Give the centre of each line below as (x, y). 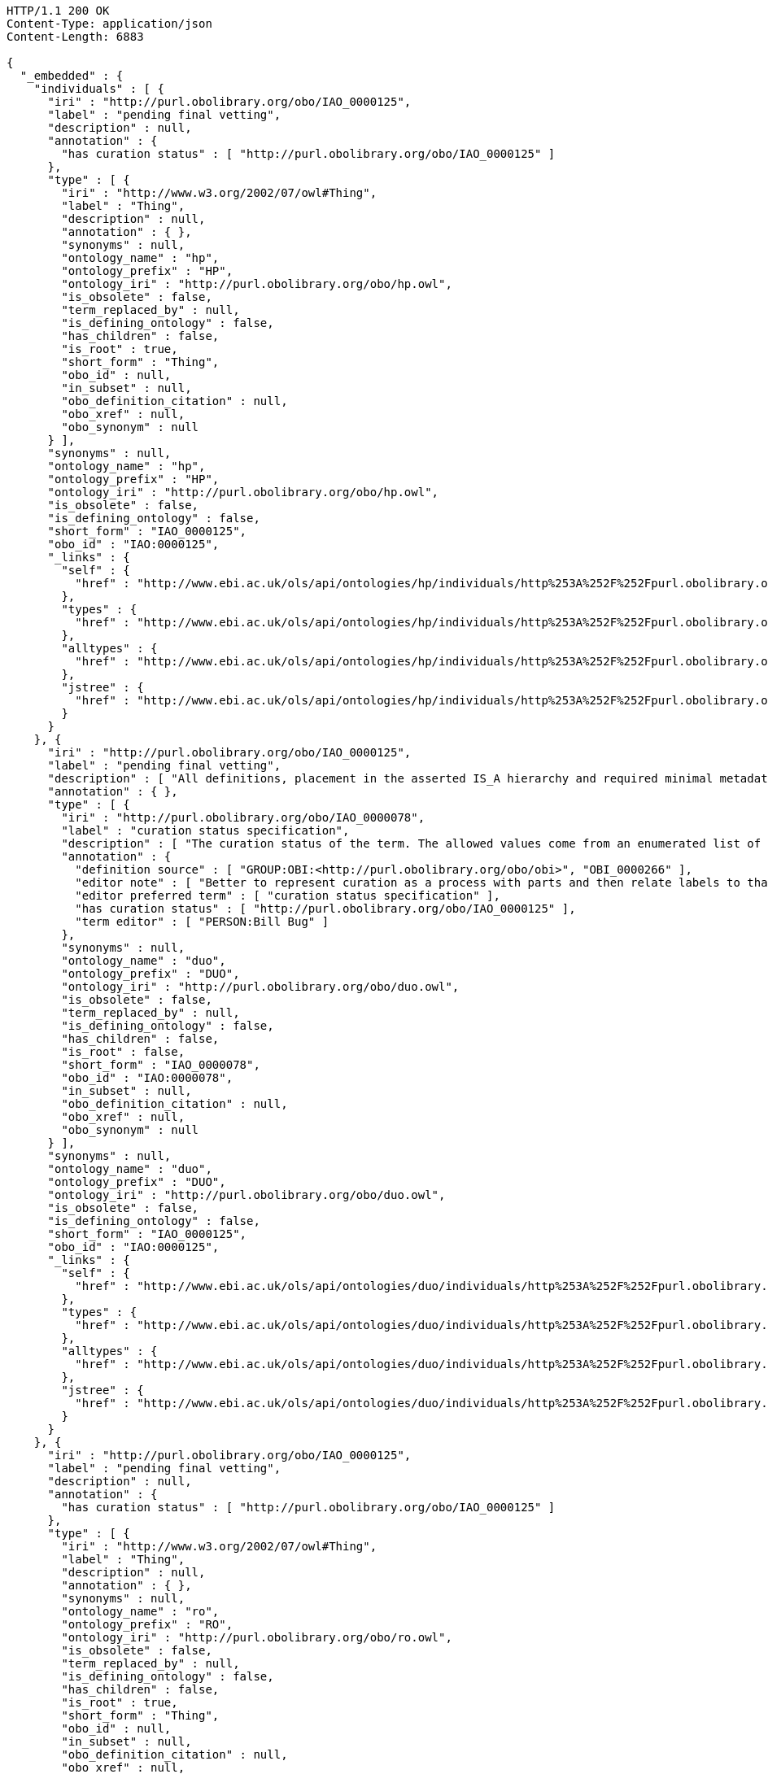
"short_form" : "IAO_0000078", (161, 1065)
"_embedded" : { (72, 76)
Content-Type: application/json (109, 24)
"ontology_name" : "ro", (140, 1611)
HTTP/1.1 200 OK (58, 11)
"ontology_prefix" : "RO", (147, 1624)
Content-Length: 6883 (75, 37)
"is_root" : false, (123, 1052)
